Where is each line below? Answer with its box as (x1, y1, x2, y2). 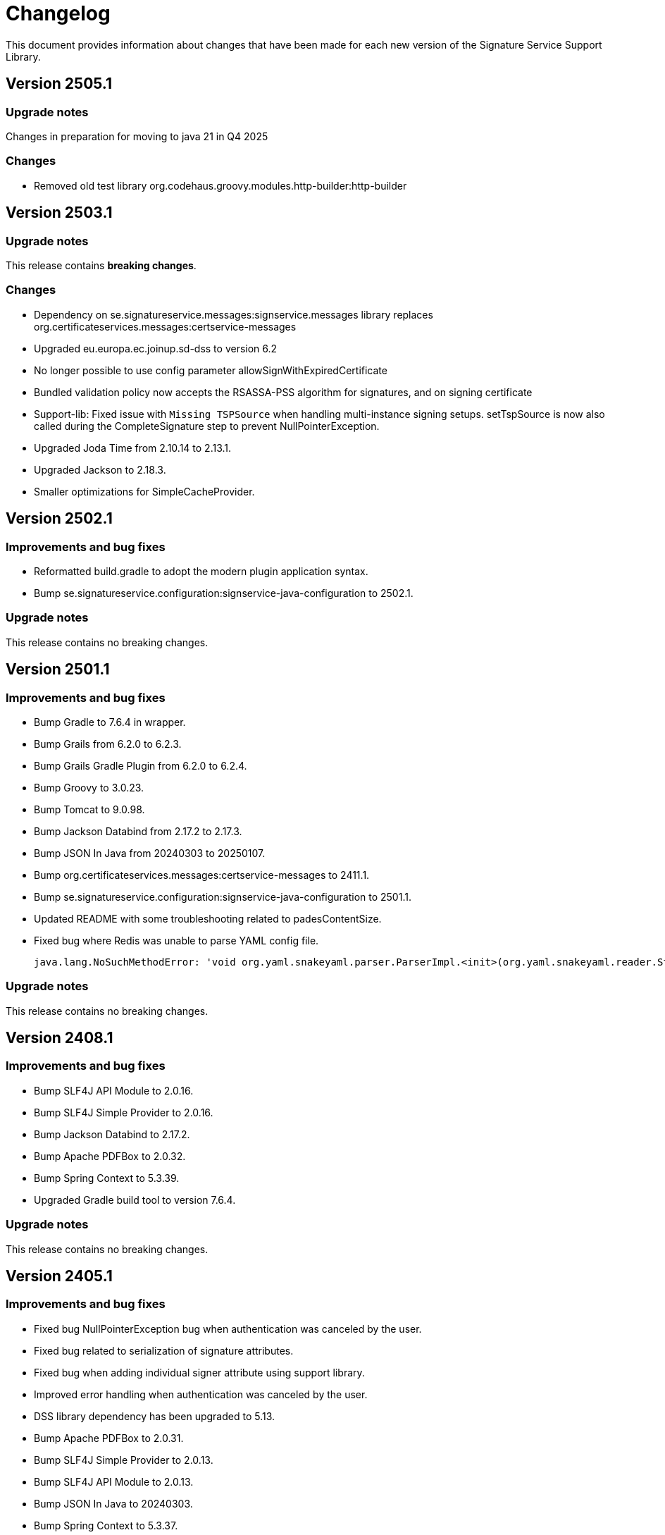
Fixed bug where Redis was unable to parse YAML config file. (34, 934, 319, 947)
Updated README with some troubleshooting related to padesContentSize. (34, 912, 382, 925)
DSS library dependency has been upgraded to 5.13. (34, 1410, 275, 1422)
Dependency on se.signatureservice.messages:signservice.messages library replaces (34, 308, 433, 321)
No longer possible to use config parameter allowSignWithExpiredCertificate (34, 364, 387, 376)
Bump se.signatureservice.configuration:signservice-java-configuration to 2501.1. (34, 890, 411, 903)
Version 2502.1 (6, 510, 113, 528)
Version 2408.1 (6, 1029, 113, 1047)
